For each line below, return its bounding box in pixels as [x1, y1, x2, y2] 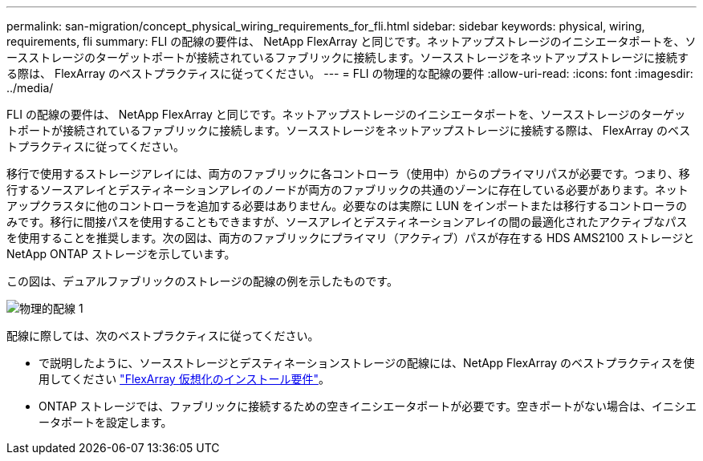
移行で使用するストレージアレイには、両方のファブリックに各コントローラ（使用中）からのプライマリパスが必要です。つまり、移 [6, 167, 690, 180]
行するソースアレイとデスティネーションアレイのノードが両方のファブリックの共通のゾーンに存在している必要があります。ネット [6, 183, 689, 196]
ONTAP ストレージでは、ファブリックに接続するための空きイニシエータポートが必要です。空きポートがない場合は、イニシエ [39, 399, 697, 413]
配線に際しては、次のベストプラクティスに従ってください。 [6, 329, 319, 342]
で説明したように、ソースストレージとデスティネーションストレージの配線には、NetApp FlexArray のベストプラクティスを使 [39, 356, 695, 370]
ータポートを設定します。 [39, 415, 173, 429]
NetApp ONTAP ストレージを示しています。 [6, 247, 236, 261]
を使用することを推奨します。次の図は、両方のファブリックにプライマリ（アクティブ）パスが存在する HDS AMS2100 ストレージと [6, 231, 695, 245]
